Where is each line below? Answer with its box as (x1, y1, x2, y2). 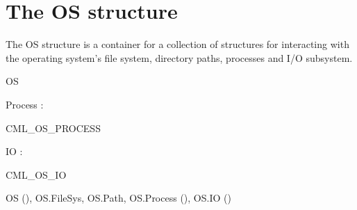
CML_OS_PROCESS (6, 120, 101, 135)
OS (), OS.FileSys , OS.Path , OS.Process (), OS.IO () (6, 191, 231, 205)
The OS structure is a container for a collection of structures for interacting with (6, 37, 349, 51)
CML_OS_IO (6, 167, 67, 181)
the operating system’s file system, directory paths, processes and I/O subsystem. (6, 50, 353, 65)
